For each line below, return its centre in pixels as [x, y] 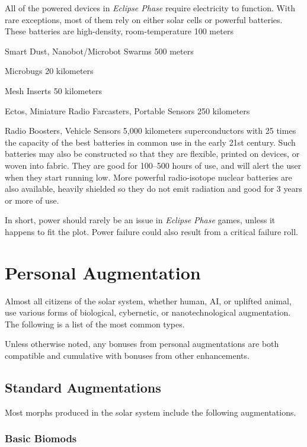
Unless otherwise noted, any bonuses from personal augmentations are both [142, 344]
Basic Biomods [41, 438]
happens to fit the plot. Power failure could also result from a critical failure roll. [152, 231]
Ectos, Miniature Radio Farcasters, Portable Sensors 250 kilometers [127, 110]
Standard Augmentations [83, 387]
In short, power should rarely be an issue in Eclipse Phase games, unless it [140, 220]
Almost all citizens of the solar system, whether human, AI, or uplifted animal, [148, 300]
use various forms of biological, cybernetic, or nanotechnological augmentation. [148, 312]
